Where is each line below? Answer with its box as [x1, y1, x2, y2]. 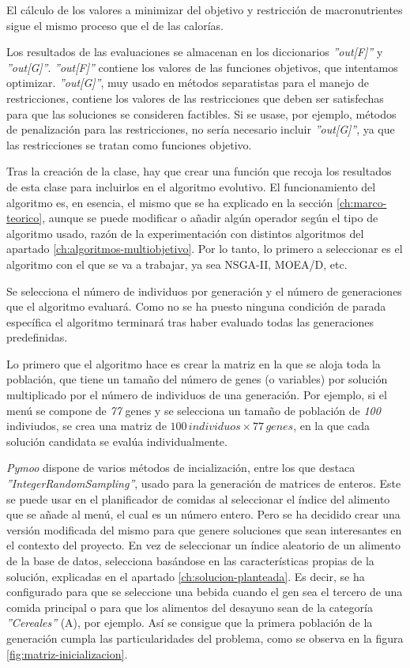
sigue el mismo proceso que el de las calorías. [6, 17, 224, 33]
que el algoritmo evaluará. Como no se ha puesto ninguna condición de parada [6, 298, 386, 315]
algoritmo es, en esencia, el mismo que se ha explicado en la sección [6, 194, 333, 210]
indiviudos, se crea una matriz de [6, 417, 167, 434]
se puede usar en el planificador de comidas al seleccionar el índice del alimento [6, 490, 390, 507]
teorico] [6, 209, 43, 226]
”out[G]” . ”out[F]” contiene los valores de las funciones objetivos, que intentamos [6, 58, 398, 75]
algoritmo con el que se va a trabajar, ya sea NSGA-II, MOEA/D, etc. [6, 255, 348, 272]
